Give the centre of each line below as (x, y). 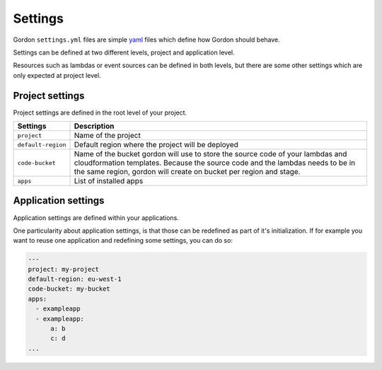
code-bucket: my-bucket (69, 289)
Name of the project (107, 136)
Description (94, 126)
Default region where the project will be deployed (156, 145)
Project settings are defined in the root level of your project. (100, 112)
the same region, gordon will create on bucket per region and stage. (187, 172)
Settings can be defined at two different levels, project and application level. (124, 52)
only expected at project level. (57, 75)
